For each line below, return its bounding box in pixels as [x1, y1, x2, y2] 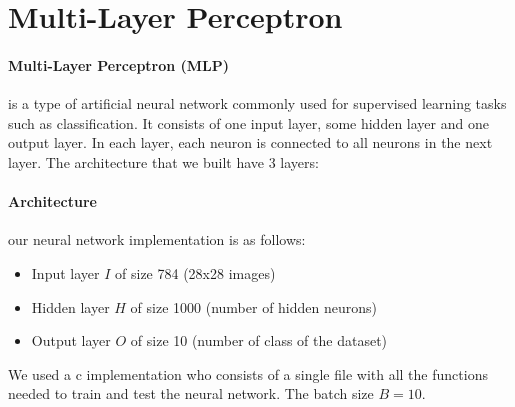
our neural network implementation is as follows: [8, 229, 306, 250]
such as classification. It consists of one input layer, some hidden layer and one [8, 112, 489, 133]
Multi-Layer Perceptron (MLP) [8, 54, 230, 75]
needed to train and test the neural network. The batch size [8, 383, 374, 404]
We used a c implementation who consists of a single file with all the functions [8, 363, 488, 384]
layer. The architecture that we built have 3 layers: [8, 151, 319, 172]
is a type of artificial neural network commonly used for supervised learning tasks [8, 93, 507, 114]
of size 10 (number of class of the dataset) [130, 330, 388, 351]
